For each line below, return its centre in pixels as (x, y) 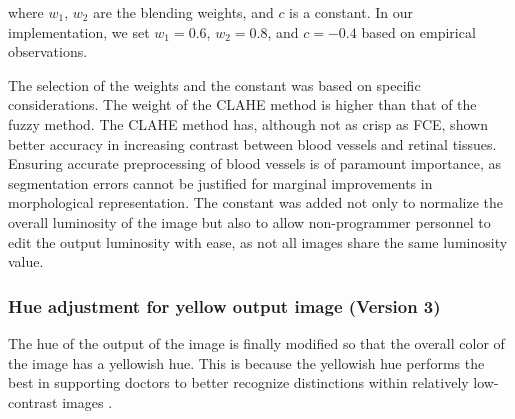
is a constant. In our (351, 12)
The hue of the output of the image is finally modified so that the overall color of (256, 342)
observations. (48, 51)
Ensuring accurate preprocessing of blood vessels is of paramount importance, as (254, 163)
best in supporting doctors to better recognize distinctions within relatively (238, 382)
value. (26, 261)
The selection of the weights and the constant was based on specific (214, 84)
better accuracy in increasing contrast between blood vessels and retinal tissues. (252, 143)
